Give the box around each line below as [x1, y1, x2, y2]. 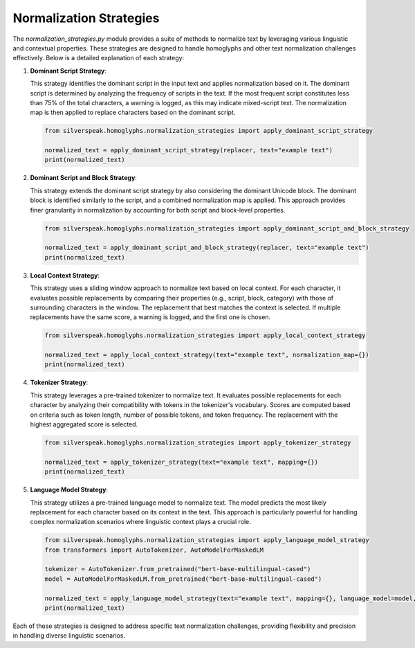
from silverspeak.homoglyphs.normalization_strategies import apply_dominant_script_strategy [44, 127, 373, 135]
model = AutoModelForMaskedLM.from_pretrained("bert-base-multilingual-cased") [44, 575, 322, 583]
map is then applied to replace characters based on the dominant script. [30, 108, 236, 117]
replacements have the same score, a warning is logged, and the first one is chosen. [30, 313, 271, 321]
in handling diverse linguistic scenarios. [12, 631, 126, 640]
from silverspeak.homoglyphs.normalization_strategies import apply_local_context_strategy [44, 332, 366, 339]
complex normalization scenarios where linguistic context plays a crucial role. [30, 518, 252, 526]
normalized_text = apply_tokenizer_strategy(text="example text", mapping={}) [44, 458, 318, 466]
